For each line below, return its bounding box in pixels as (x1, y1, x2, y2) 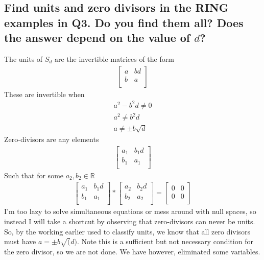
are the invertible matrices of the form (54, 53, 174, 64)
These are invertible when (4, 88, 85, 99)
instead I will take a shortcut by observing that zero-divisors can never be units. (4, 216, 255, 226)
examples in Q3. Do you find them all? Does (4, 14, 244, 30)
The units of (4, 53, 43, 64)
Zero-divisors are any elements (4, 134, 99, 145)
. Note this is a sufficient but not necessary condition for (77, 236, 253, 247)
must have (4, 236, 36, 247)
